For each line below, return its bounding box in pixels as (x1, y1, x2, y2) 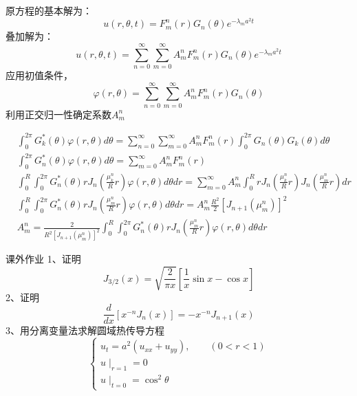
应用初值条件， (6, 67, 73, 82)
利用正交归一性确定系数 (6, 107, 111, 121)
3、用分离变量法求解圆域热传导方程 (6, 323, 164, 338)
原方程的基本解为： (6, 3, 92, 17)
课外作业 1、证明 (6, 252, 81, 266)
